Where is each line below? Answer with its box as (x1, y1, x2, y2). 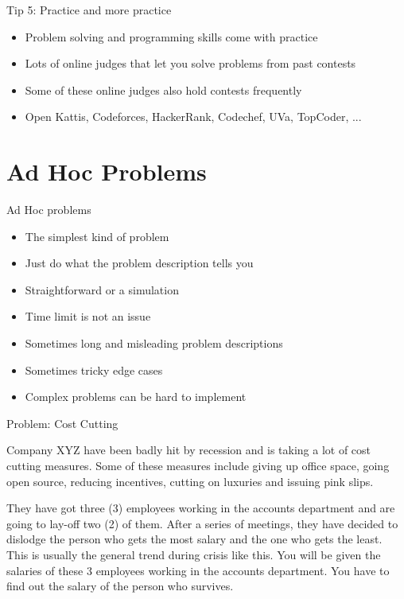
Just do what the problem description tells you (25, 255, 254, 271)
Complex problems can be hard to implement (25, 388, 247, 405)
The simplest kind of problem (25, 228, 169, 244)
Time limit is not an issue (25, 308, 151, 325)
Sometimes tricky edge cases (25, 361, 163, 378)
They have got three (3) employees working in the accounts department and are (6, 500, 395, 516)
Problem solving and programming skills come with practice (25, 28, 318, 45)
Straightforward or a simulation (25, 281, 179, 298)
